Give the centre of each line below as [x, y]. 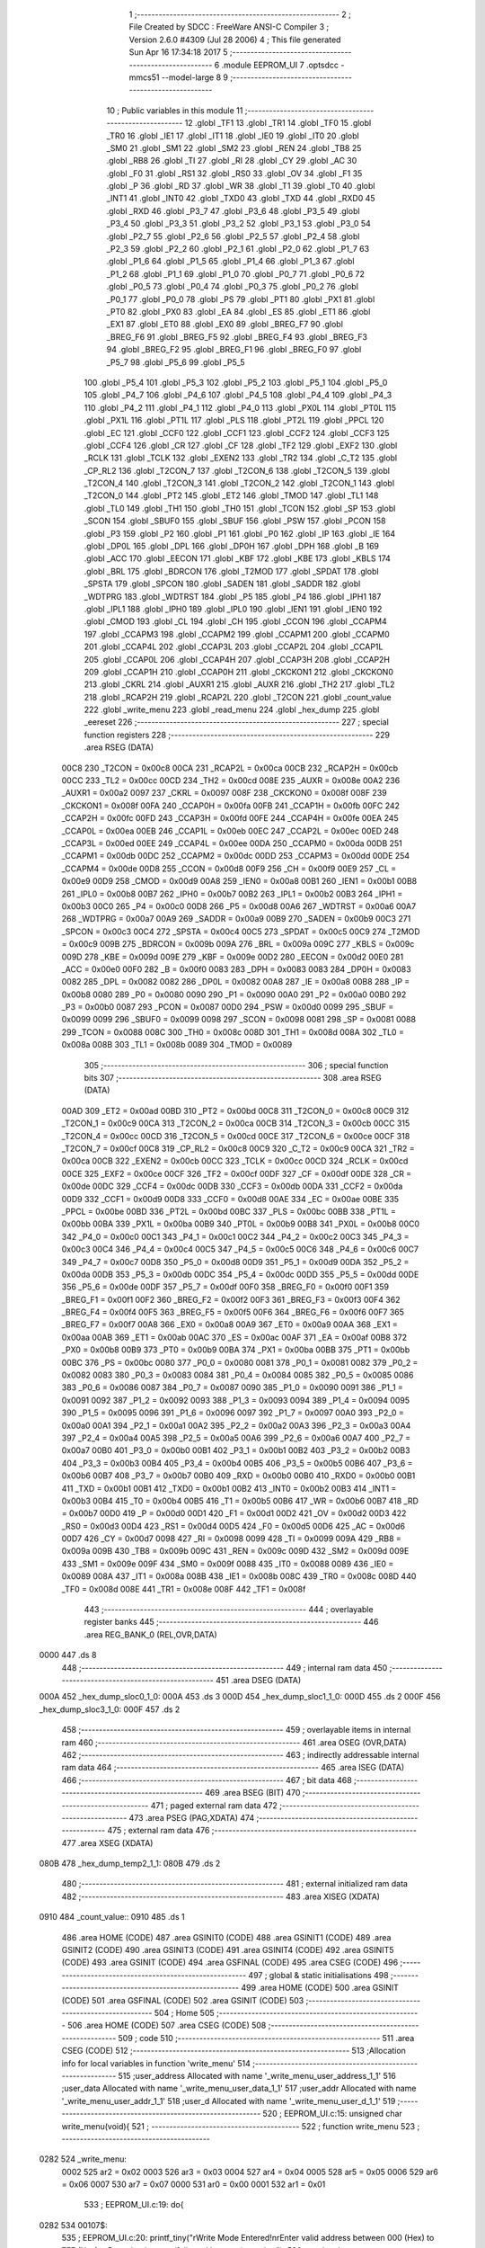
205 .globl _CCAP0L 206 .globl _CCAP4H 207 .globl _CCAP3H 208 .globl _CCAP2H [237, 659]
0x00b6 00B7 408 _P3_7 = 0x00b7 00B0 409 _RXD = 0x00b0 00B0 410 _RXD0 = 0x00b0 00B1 [238, 1476]
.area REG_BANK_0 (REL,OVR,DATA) [150, 1634]
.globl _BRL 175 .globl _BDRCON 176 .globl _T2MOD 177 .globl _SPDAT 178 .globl [231, 571]
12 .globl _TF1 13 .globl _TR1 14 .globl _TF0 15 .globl [278, 123]
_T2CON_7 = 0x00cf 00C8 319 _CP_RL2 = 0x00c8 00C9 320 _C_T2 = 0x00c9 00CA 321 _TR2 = [238, 1148]
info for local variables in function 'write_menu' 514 [156, 2063]
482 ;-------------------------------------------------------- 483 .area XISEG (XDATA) [221, 1896]
